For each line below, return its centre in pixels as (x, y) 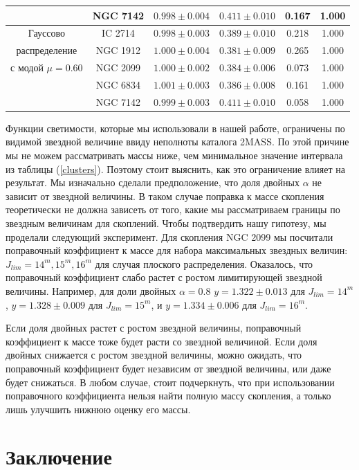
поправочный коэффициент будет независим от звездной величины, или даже (168, 368)
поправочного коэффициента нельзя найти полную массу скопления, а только (168, 396)
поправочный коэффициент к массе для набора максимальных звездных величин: (177, 250)
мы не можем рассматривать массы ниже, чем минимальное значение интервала (174, 155)
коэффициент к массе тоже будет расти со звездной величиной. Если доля (162, 341)
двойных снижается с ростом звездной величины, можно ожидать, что (154, 355)
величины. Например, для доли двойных (91, 290)
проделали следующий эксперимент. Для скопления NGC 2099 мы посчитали (169, 236)
